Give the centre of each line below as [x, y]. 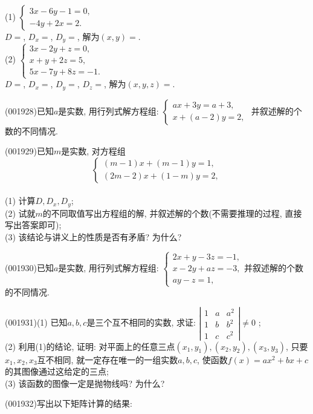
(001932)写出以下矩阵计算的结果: [69, 403]
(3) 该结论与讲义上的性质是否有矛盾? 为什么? [93, 236]
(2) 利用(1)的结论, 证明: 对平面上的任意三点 [90, 346]
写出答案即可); [33, 225]
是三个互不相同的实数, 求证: [141, 322]
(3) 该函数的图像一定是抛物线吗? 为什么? [85, 383]
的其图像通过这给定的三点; [57, 371]
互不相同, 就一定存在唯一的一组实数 [108, 359]
